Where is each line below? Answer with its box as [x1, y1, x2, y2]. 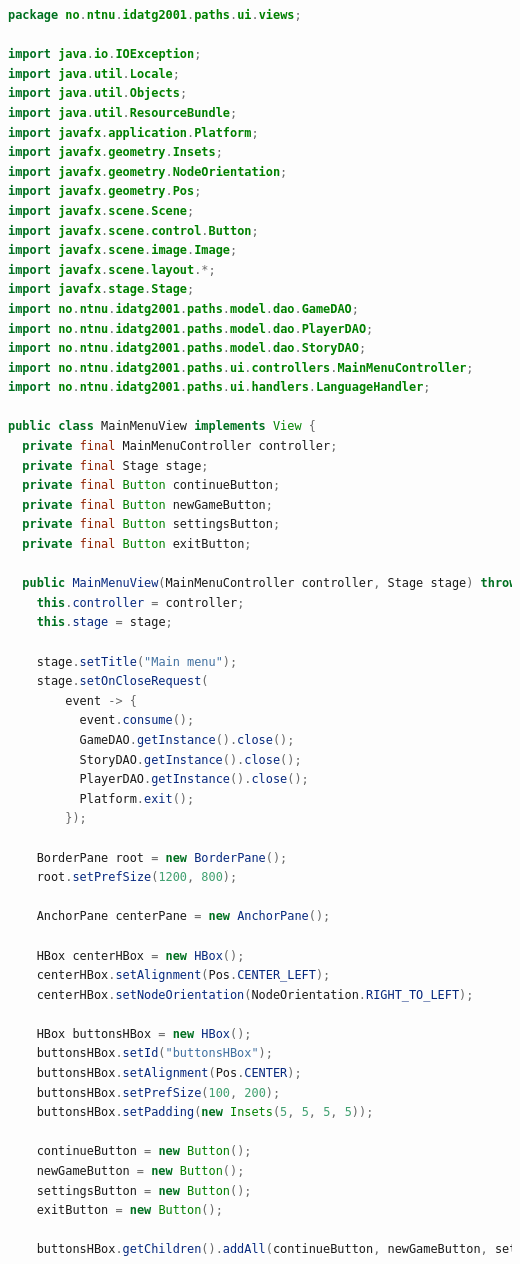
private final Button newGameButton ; [22, 497, 273, 512]
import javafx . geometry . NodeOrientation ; [8, 164, 288, 179]
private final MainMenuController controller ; [22, 439, 338, 454]
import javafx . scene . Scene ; [8, 203, 195, 218]
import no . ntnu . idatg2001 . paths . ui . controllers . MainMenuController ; [8, 360, 474, 375]
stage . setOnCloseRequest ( [36, 674, 209, 689]
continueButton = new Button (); [36, 1144, 252, 1159]
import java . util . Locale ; [8, 66, 180, 81]
